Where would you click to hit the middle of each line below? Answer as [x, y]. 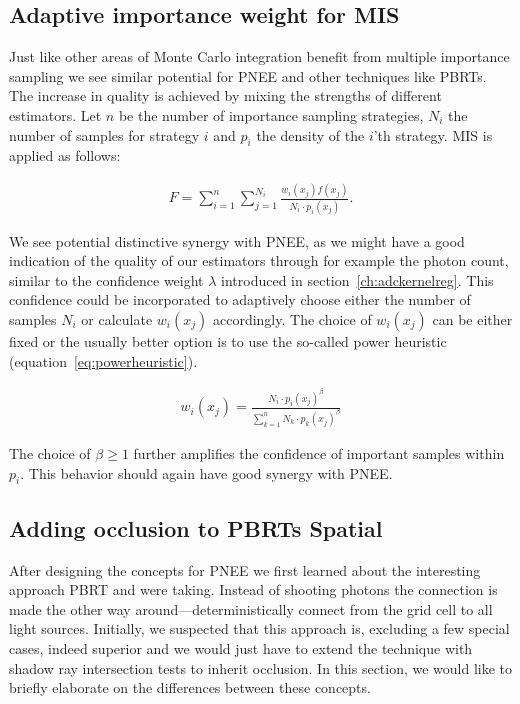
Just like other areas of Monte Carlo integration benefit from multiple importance [259, 56]
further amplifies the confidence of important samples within [319, 452]
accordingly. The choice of [292, 319]
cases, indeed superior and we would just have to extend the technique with [241, 647]
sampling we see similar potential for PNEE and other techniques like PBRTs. [248, 75]
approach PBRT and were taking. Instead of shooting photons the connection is [253, 589]
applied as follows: [65, 155]
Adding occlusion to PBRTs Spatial [196, 527]
